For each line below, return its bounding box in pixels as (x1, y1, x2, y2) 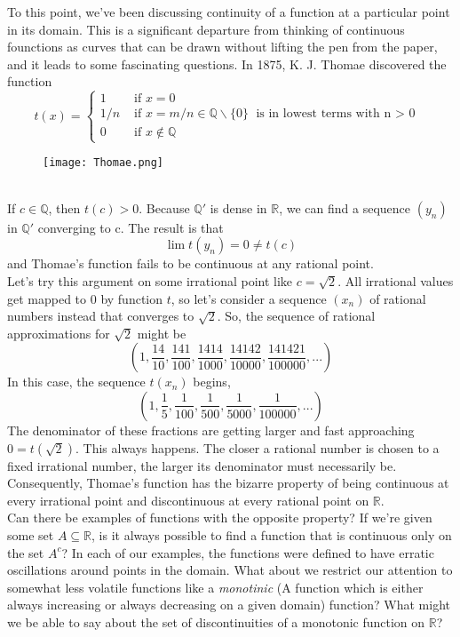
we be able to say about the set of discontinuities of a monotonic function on (7, 612, 425, 631)
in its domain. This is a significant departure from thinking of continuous (7, 20, 405, 38)
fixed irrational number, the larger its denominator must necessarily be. (7, 456, 397, 474)
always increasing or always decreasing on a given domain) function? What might (7, 595, 450, 614)
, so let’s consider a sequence (171, 289, 327, 307)
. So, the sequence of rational (217, 307, 376, 325)
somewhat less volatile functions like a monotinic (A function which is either (7, 577, 424, 596)
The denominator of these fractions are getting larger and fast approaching (7, 420, 415, 439)
